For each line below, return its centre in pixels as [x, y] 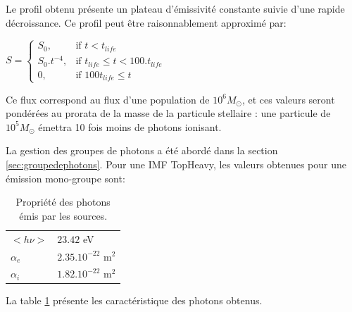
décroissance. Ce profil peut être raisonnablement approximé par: [146, 22]
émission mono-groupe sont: [65, 178]
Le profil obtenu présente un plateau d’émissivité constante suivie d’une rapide [175, 8]
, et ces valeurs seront [288, 99]
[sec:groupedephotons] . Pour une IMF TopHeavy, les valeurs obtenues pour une [176, 164]
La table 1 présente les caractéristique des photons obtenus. [134, 300]
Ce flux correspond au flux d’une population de [108, 99]
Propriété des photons [63, 202]
